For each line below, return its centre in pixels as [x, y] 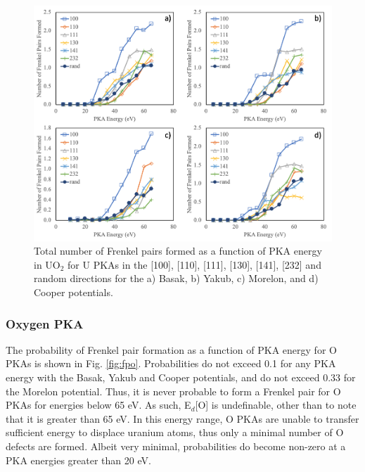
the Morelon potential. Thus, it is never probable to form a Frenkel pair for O [173, 391]
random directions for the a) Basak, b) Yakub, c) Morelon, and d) [176, 278]
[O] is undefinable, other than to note [276, 405]
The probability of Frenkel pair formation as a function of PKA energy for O [171, 349]
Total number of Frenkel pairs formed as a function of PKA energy [178, 251]
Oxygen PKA [45, 323]
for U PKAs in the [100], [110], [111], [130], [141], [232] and [194, 264]
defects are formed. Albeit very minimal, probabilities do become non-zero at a [176, 446]
